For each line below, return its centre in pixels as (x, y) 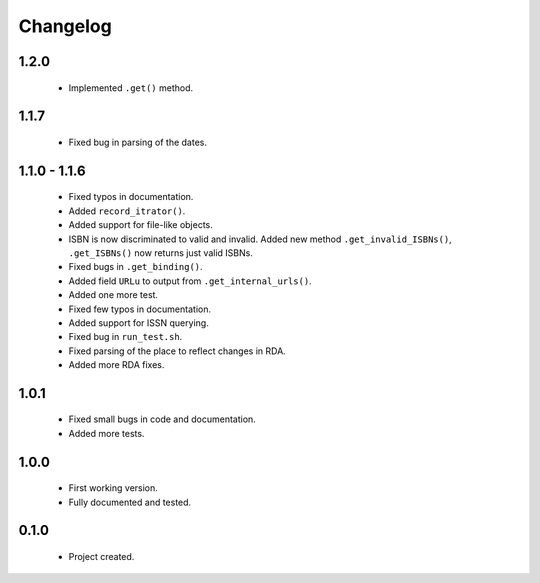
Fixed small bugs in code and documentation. (162, 419)
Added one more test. (113, 295)
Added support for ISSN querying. (138, 322)
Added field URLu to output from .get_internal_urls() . (190, 281)
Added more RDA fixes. (116, 365)
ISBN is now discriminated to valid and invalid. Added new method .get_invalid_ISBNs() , (260, 239)
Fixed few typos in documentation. (140, 309)
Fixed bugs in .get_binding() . (136, 267)
